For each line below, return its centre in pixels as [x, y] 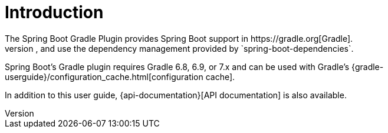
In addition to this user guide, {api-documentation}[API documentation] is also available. [176, 95]
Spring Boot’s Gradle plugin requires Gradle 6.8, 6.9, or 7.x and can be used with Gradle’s [177, 66]
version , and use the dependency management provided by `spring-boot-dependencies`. [179, 48]
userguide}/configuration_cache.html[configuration [104, 77]
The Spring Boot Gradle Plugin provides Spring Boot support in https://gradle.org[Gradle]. [179, 38]
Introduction [54, 12]
